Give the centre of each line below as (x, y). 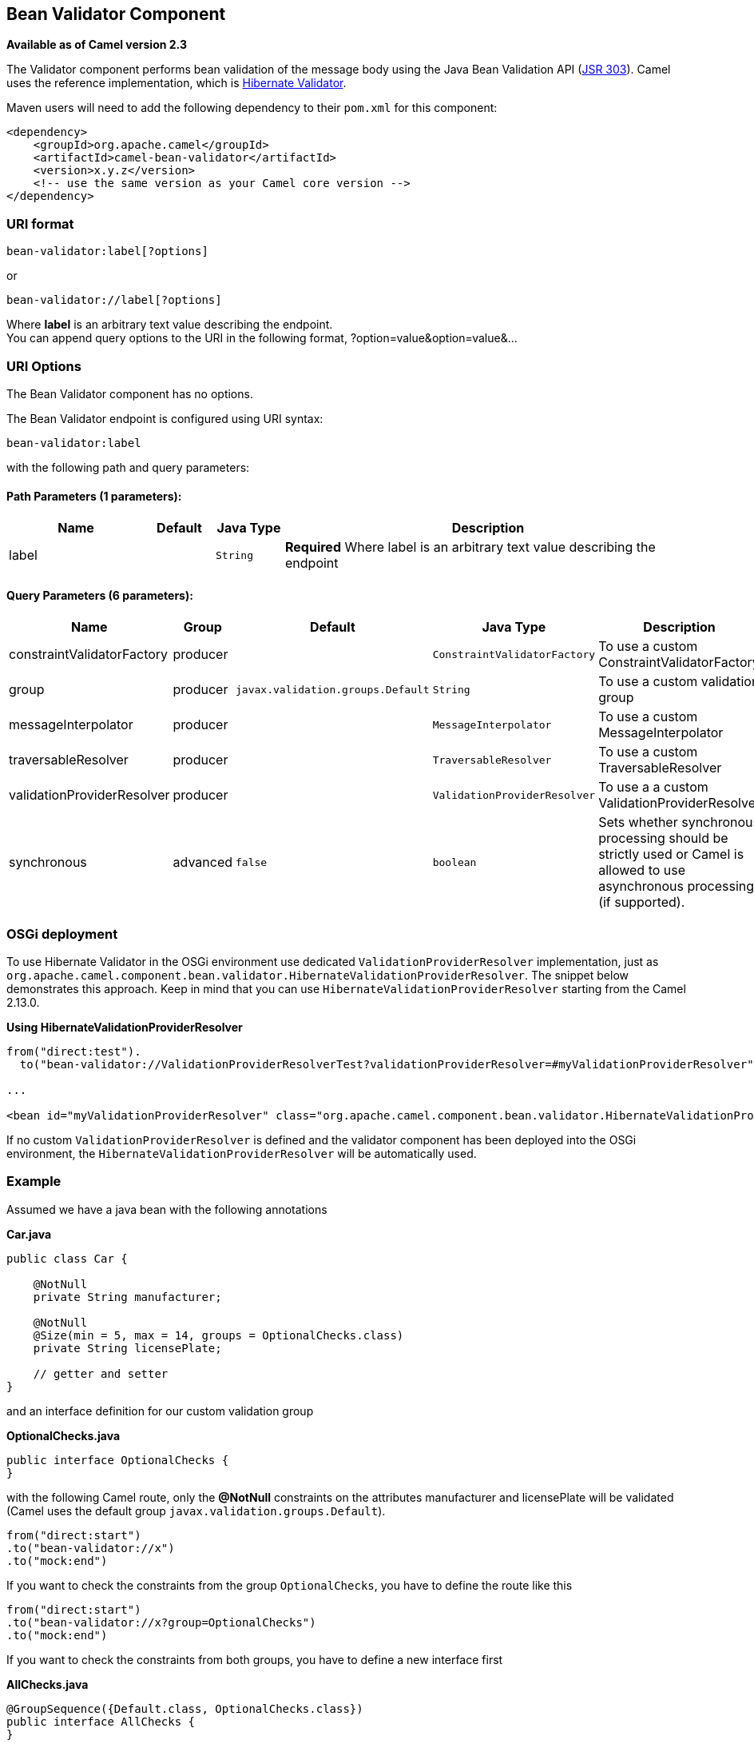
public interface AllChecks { (101, 1721)
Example (34, 1181)
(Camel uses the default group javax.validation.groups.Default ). (196, 1511)
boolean (454, 862)
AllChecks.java (48, 1684)
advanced (203, 862)
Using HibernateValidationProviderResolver (125, 1028)
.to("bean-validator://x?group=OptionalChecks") (161, 1622)
